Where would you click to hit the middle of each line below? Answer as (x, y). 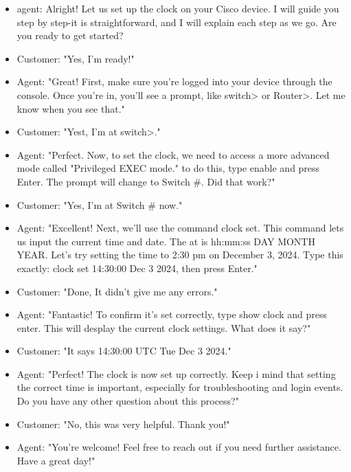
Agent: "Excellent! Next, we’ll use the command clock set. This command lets (180, 228)
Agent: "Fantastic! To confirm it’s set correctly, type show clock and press (172, 314)
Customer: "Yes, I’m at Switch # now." (100, 204)
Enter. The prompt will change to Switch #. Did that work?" (146, 181)
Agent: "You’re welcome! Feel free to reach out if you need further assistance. (179, 447)
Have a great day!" (56, 460)
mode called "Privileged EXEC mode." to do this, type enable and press (168, 168)
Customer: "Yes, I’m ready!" (76, 58)
